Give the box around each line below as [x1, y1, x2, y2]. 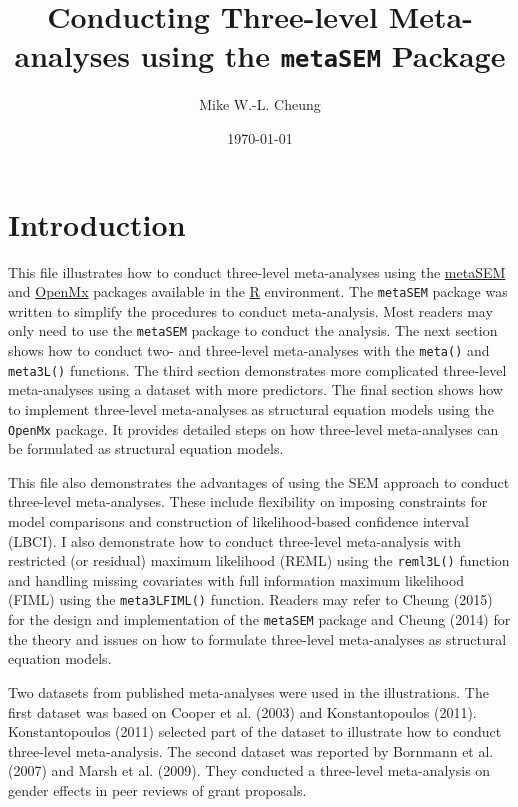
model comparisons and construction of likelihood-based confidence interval [8, 511, 469, 531]
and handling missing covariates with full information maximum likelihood [8, 569, 465, 590]
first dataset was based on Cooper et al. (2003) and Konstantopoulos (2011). [8, 701, 477, 722]
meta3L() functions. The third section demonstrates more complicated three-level [8, 359, 507, 380]
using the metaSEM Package [140, 35, 506, 76]
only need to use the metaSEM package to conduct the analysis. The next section [8, 320, 498, 341]
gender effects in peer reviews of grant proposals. [8, 779, 307, 800]
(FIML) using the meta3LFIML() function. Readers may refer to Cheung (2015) [8, 589, 493, 610]
